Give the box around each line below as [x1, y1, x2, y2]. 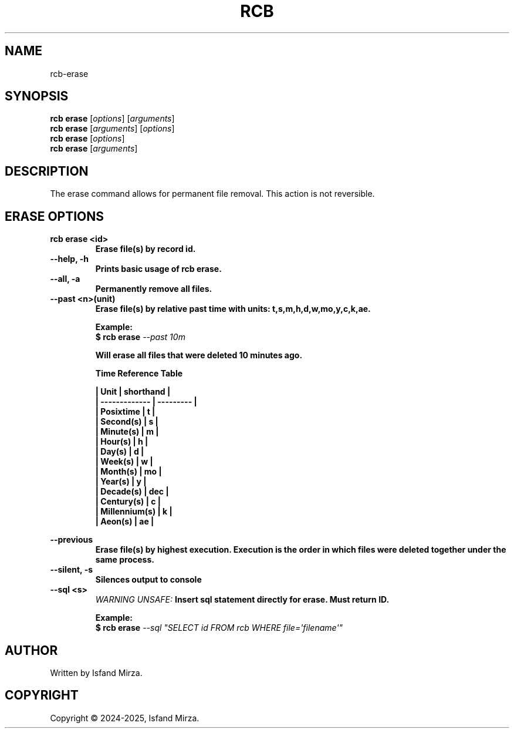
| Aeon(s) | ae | [95, 516, 154, 527]
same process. [95, 554, 154, 565]
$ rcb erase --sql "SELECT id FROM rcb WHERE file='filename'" [95, 623, 343, 633]
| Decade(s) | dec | [95, 486, 169, 497]
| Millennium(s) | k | [95, 506, 173, 517]
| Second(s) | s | [95, 416, 158, 427]
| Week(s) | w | [95, 456, 153, 467]
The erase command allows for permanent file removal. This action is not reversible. [50, 189, 375, 199]
